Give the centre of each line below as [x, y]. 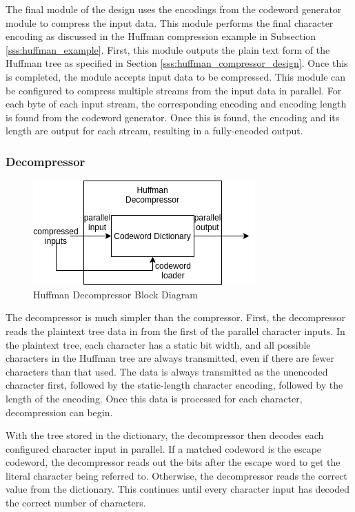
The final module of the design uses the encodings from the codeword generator [174, 9]
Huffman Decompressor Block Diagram [115, 294]
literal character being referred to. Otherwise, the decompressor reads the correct [176, 475]
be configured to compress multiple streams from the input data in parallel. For [174, 90]
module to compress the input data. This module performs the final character [170, 22]
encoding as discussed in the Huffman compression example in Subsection [161, 36]
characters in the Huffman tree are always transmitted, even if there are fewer [170, 358]
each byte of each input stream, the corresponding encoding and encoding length [176, 104]
